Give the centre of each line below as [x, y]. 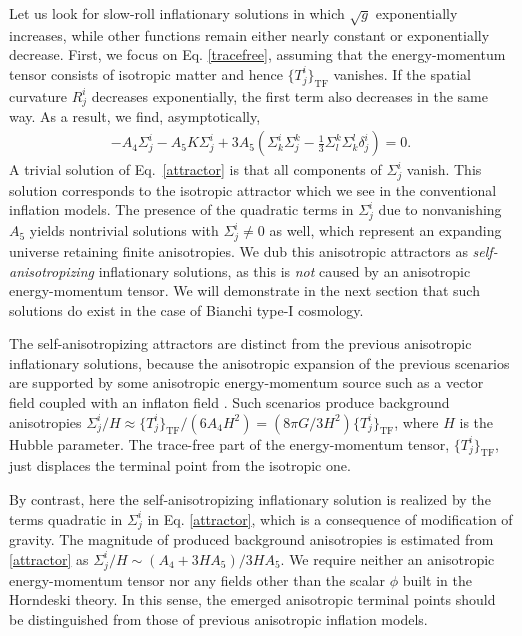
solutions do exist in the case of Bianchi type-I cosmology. [186, 309]
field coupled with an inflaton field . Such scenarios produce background [229, 402]
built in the [437, 579]
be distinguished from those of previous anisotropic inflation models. [218, 618]
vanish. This [444, 169]
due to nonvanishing [440, 209]
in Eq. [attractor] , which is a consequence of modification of [330, 518]
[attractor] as [49, 558]
